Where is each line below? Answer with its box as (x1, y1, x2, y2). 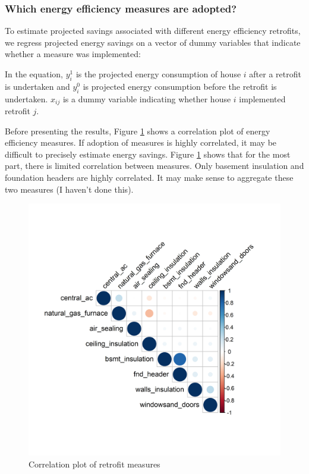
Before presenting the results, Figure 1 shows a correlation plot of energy (5, 124, 270, 137)
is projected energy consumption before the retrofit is (83, 80, 277, 92)
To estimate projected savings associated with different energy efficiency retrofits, (5, 24, 301, 37)
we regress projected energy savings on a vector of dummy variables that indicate (5, 36, 301, 48)
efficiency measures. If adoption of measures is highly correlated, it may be (5, 136, 277, 149)
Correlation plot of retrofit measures (29, 457, 160, 470)
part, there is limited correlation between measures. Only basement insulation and (5, 159, 304, 172)
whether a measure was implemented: (5, 48, 141, 60)
